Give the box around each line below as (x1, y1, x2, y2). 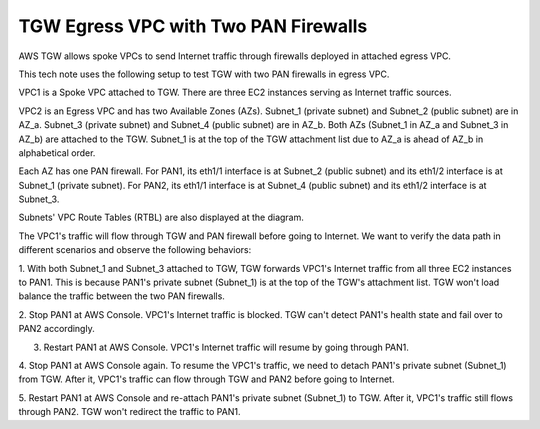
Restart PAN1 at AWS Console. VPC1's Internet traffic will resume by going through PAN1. (43, 341, 410, 353)
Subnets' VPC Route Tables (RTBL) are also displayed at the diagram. (18, 211, 305, 224)
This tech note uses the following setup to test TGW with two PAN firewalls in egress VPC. (18, 68, 390, 80)
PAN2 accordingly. (18, 323, 95, 335)
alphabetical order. (18, 146, 96, 159)
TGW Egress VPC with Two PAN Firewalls (18, 15, 368, 37)
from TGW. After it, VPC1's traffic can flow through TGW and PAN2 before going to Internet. (18, 373, 395, 385)
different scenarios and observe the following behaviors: (18, 244, 252, 256)
